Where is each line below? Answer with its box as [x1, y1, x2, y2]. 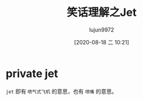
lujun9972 [89, 26, 114, 33]
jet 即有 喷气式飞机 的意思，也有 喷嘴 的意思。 [5, 88, 117, 95]
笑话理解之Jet [66, 5, 137, 19]
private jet [5, 66, 58, 80]
